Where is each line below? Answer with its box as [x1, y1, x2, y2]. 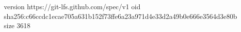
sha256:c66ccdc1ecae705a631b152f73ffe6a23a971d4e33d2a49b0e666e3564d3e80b [4, 11, 237, 21]
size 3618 [4, 20, 31, 31]
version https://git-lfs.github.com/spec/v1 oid [4, 1, 141, 11]
